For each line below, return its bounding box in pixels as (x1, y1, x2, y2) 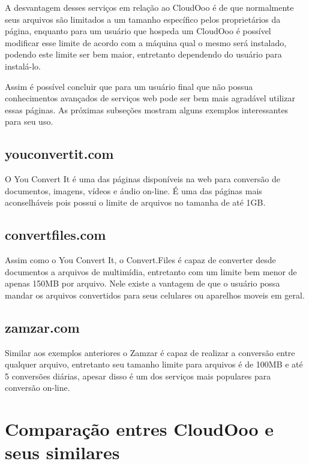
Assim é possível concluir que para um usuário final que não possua (5, 80, 253, 92)
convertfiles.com (5, 225, 106, 244)
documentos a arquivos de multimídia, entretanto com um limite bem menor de (5, 265, 297, 278)
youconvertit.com (5, 144, 114, 163)
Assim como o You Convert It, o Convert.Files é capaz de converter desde (5, 254, 276, 266)
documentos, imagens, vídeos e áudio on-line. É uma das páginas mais (5, 184, 262, 197)
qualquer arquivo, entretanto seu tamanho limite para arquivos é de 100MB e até (5, 358, 303, 370)
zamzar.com (5, 318, 80, 336)
